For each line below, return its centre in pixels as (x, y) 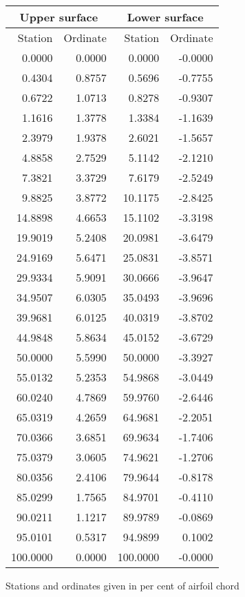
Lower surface (165, 17)
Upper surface (59, 17)
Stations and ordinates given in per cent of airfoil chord (122, 585)
